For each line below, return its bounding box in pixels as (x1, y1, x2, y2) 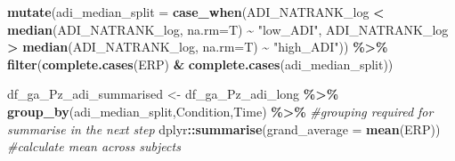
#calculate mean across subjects (7, 137, 181, 156)
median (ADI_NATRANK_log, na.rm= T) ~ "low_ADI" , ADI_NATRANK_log (7, 20, 449, 38)
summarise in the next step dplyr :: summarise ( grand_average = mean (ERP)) (7, 119, 441, 138)
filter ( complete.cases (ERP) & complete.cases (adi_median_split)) (7, 54, 394, 73)
